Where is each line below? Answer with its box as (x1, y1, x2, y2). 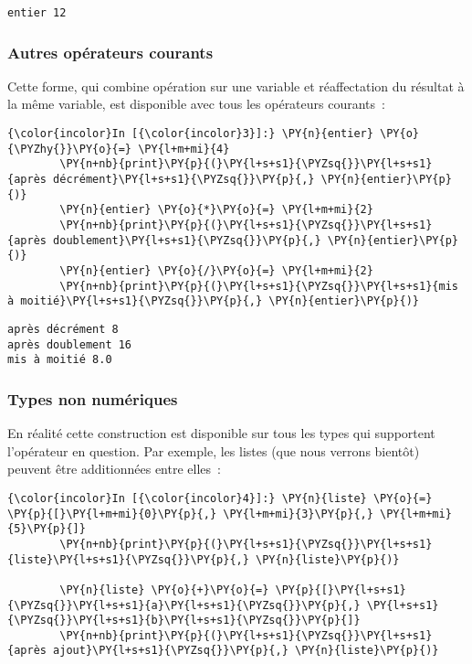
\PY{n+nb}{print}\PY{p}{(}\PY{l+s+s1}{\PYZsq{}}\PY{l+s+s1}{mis (59, 279, 458, 293)
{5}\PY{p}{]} (7, 522, 86, 536)
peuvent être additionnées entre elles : (7, 459, 221, 478)
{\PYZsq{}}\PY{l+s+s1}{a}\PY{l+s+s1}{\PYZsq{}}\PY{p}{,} (7, 598, 361, 612)
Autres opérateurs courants (7, 40, 214, 63)
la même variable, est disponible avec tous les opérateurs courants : (7, 94, 385, 113)
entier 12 (7, 6, 67, 19)
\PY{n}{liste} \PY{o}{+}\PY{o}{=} (59, 583, 269, 596)
